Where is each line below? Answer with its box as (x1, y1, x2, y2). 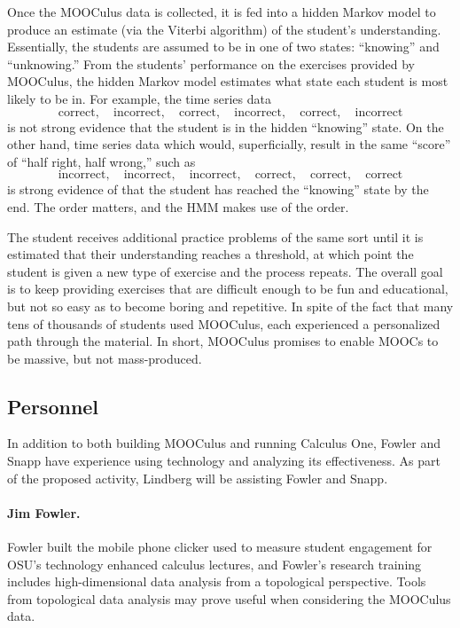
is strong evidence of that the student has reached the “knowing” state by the (7, 180, 429, 199)
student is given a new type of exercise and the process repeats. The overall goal (7, 262, 443, 280)
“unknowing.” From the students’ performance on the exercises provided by (7, 54, 415, 73)
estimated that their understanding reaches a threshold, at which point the (7, 245, 414, 263)
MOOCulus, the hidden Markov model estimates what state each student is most (7, 72, 448, 90)
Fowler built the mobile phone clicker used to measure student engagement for (7, 538, 433, 556)
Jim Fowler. (7, 503, 81, 522)
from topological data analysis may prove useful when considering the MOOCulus (7, 589, 451, 608)
